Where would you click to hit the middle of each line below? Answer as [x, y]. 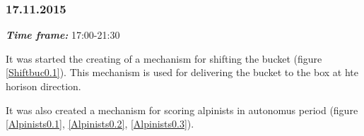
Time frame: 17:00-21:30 [63, 35]
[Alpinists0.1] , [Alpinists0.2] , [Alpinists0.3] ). [100, 124]
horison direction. [43, 86]
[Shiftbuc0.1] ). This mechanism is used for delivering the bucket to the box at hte [182, 72]
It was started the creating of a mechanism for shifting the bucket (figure [164, 58]
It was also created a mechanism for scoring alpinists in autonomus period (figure [182, 110]
